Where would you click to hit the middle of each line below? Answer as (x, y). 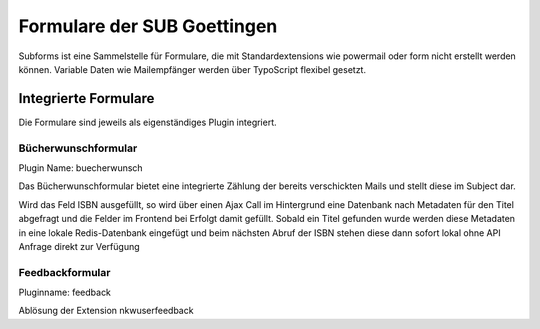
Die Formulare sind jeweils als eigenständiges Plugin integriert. (147, 122)
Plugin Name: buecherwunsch (81, 167)
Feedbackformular (64, 272)
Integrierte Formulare (86, 98)
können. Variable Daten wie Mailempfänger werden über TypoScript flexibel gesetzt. (192, 69)
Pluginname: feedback (65, 292)
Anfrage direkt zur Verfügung (79, 246)
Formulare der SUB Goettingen (148, 26)
